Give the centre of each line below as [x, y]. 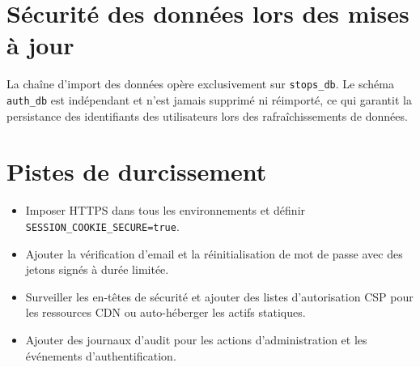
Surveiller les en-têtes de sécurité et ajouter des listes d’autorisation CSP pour [219, 296]
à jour [40, 45]
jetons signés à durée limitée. [97, 269]
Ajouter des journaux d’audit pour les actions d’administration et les [196, 339]
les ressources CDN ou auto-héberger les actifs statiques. [165, 312]
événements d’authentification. [101, 355]
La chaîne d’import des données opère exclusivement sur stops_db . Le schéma [200, 84]
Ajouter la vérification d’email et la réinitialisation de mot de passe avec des [214, 253]
